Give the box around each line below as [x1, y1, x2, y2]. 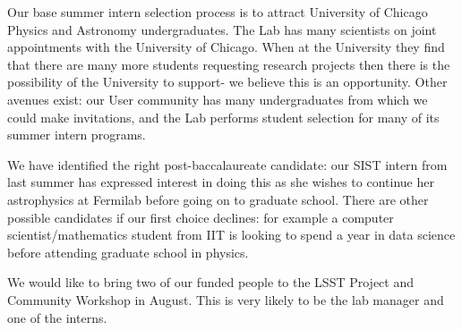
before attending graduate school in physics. [7, 242, 249, 261]
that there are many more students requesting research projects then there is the [7, 55, 450, 73]
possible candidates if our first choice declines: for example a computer [7, 207, 394, 226]
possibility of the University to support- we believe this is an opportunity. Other [7, 72, 448, 91]
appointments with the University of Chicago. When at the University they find [7, 38, 445, 56]
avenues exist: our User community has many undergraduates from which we [7, 89, 428, 108]
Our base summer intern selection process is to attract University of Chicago [7, 3, 428, 21]
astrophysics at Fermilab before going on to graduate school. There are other [7, 190, 429, 208]
